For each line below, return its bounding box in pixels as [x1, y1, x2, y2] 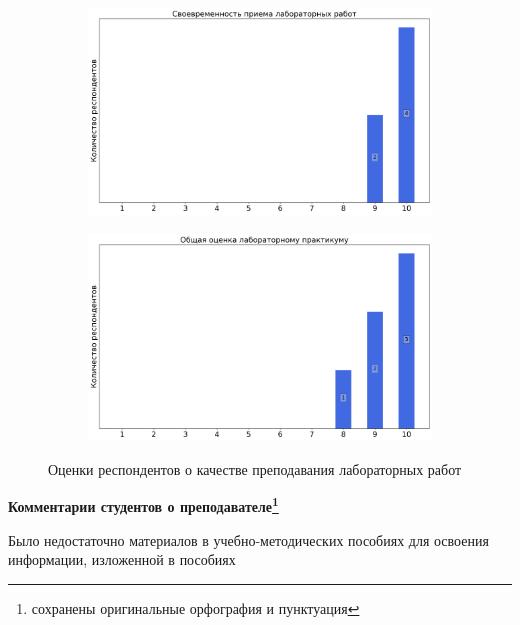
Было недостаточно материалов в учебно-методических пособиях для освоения [8, 529, 489, 550]
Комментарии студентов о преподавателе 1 [8, 493, 279, 516]
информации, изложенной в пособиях [8, 549, 236, 570]
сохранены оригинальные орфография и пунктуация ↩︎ [31, 597, 360, 618]
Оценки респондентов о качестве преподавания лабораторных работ [48, 458, 462, 479]
